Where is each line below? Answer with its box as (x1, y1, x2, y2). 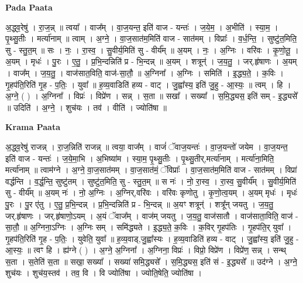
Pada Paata (5, 1, 53, 13)
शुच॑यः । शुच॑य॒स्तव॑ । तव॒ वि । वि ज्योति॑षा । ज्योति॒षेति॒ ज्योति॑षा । (5, 267, 202, 279)
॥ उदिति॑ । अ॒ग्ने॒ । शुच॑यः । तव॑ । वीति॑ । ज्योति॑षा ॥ (5, 101, 167, 113)
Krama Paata (5, 121, 60, 133)
